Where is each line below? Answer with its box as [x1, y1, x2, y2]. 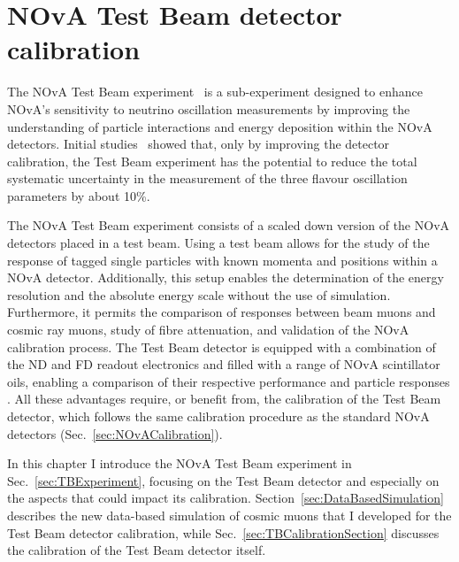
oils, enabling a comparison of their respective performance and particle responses [7, 372, 450, 390]
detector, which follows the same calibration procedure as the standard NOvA [7, 407, 430, 425]
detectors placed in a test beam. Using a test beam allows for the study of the [7, 234, 430, 252]
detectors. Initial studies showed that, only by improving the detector [7, 135, 390, 153]
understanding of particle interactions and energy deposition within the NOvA [7, 117, 432, 135]
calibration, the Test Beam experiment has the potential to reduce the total [7, 151, 417, 170]
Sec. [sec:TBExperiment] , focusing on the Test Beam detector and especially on [7, 471, 440, 489]
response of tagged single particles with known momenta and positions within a [7, 250, 438, 269]
